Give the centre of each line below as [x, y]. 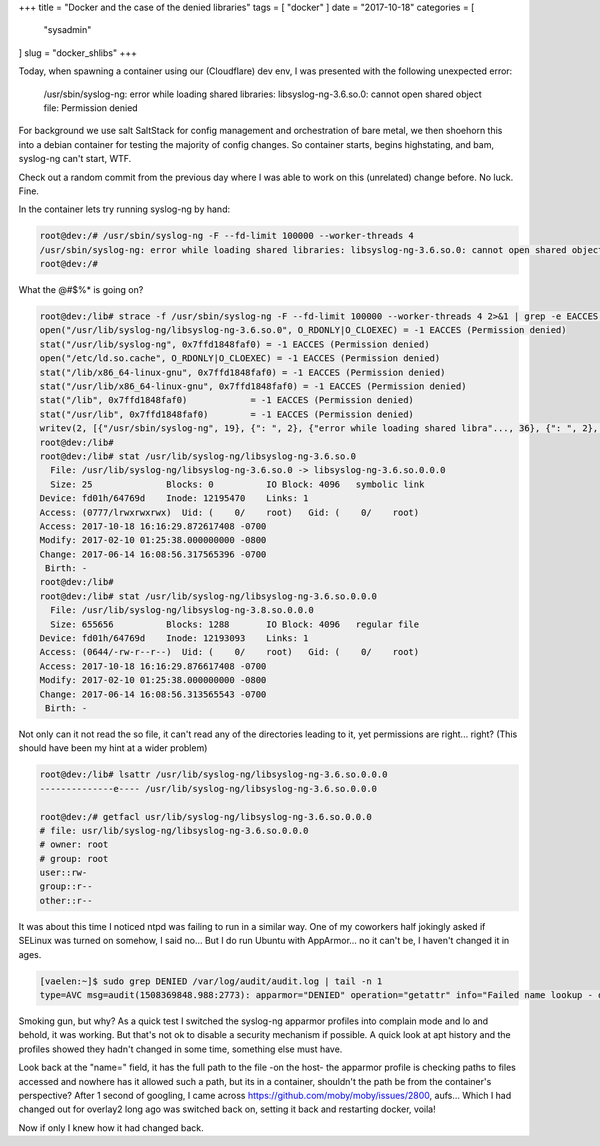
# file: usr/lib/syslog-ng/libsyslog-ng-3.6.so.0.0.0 [174, 830]
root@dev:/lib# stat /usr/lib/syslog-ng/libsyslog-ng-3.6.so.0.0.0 [208, 596]
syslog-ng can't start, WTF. [75, 159]
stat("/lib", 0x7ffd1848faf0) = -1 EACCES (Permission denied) [227, 400]
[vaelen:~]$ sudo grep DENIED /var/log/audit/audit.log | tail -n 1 [211, 981]
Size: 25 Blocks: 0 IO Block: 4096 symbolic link [237, 484]
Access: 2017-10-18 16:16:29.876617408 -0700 [153, 666]
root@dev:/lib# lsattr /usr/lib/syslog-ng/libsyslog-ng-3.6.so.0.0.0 [213, 774]
